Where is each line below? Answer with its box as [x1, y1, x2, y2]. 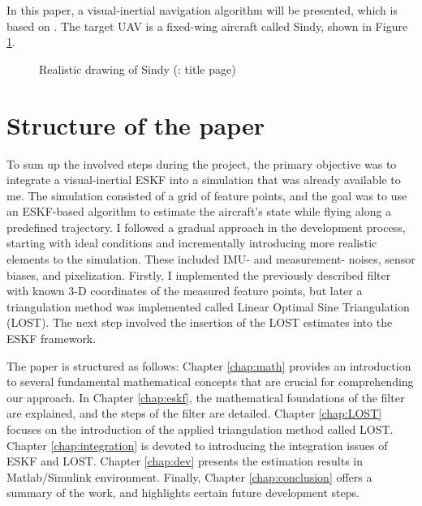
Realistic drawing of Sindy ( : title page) [39, 60, 236, 77]
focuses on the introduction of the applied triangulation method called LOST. [6, 421, 394, 437]
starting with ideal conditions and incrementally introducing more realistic [6, 234, 377, 251]
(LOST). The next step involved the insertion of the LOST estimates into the [6, 314, 393, 331]
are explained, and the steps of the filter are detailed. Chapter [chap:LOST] [6, 405, 382, 422]
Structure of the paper [6, 108, 265, 141]
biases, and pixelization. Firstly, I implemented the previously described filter [6, 266, 391, 283]
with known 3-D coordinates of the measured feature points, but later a [6, 282, 363, 299]
